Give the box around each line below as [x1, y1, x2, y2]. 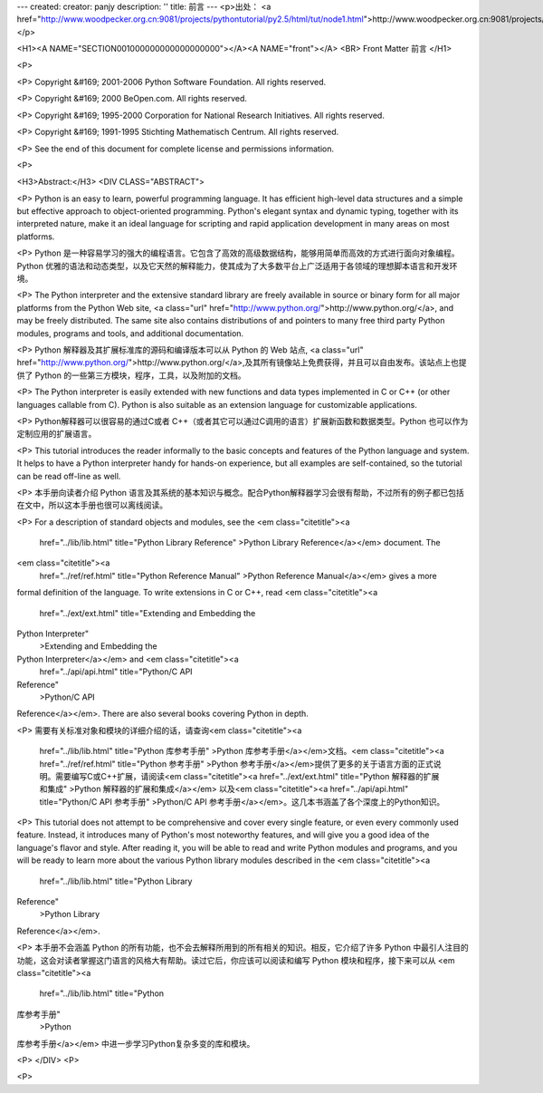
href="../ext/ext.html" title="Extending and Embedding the [39, 607, 256, 618]
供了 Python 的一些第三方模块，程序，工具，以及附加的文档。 [16, 370, 246, 381]
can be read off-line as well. [16, 470, 121, 481]
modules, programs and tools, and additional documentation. [16, 327, 244, 339]
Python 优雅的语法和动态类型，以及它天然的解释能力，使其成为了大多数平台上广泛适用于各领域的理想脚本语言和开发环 [16, 260, 458, 271]
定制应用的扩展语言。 [16, 429, 97, 440]
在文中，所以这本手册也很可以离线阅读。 [16, 499, 167, 511]
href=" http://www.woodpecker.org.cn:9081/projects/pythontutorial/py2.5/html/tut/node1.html [16, 14, 364, 24]
